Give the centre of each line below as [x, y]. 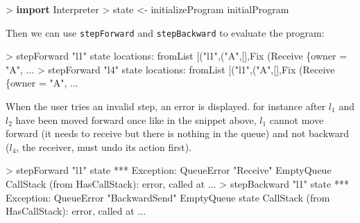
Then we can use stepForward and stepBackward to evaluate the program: [165, 32]
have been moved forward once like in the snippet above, [136, 119]
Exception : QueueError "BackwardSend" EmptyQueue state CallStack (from [168, 197]
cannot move [297, 119]
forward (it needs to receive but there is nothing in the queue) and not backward [178, 133]
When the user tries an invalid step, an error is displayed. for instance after [166, 106]
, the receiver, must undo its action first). [104, 146]
